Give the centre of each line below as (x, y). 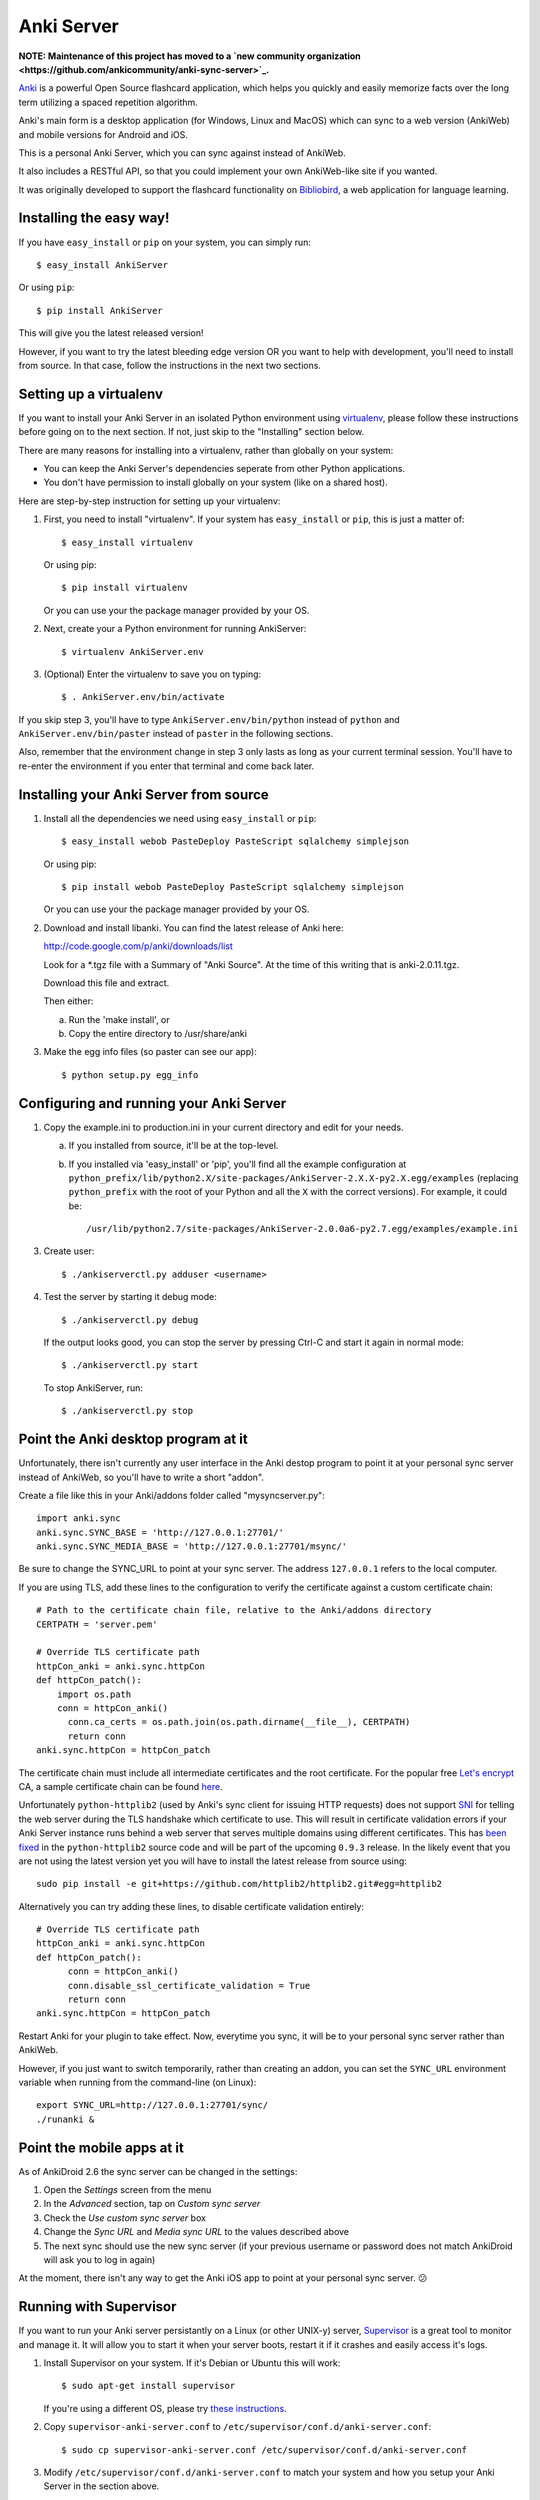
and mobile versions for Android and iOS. (103, 134)
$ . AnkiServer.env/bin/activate (143, 697)
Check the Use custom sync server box (125, 2217)
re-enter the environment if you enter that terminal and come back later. (166, 766)
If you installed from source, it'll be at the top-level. (173, 1146)
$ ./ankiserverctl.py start (130, 1365)
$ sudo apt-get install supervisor (148, 2386)
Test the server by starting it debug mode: (130, 1297)
